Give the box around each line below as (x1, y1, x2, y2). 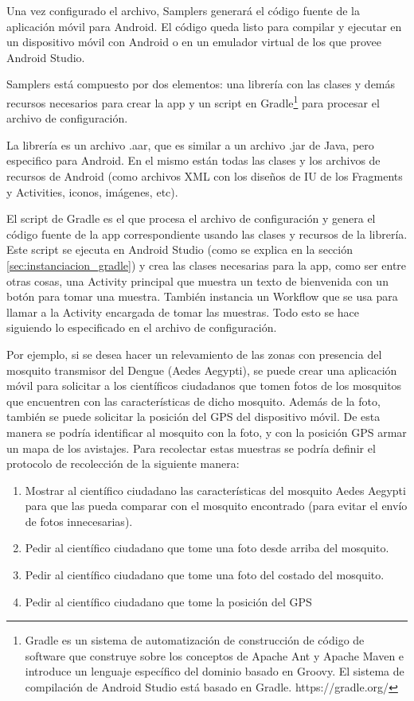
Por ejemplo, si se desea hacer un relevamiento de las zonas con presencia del (6, 345, 382, 362)
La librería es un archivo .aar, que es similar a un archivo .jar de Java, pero (6, 136, 374, 153)
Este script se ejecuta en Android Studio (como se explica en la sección (6, 241, 353, 258)
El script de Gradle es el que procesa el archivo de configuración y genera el (6, 210, 376, 227)
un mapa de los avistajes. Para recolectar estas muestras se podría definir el (6, 439, 376, 456)
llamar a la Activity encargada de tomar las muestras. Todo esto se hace (6, 303, 360, 320)
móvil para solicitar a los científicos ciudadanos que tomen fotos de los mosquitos (6, 377, 402, 394)
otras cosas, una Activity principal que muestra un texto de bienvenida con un (6, 272, 389, 289)
